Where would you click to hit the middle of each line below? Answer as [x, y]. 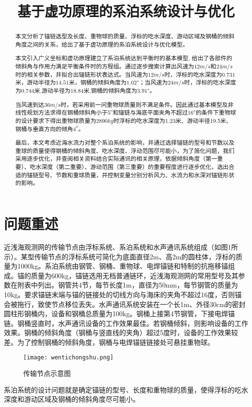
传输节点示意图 [47, 373]
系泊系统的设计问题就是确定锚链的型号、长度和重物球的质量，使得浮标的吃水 [126, 389]
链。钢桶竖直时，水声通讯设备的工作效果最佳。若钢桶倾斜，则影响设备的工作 [126, 323]
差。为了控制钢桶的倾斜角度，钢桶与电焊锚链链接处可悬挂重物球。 [109, 342]
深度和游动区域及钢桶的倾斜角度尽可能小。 [72, 399]
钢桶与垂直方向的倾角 [44, 128]
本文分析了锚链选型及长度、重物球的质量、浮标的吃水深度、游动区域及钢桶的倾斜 [125, 36]
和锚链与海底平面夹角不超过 [150, 112]
